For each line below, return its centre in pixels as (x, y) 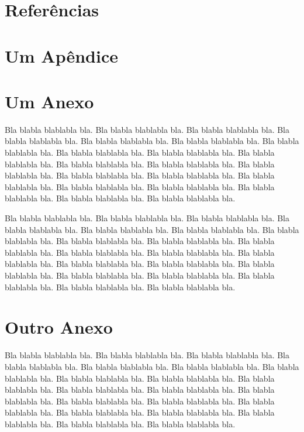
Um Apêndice (61, 55)
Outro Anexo (59, 327)
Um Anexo (49, 101)
